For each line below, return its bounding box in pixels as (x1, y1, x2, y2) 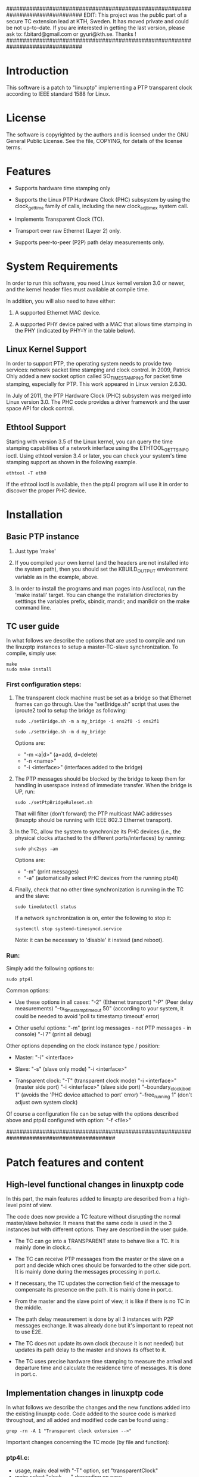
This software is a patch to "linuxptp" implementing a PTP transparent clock (6, 84, 192, 91)
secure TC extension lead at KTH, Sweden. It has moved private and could (6, 18, 189, 25)
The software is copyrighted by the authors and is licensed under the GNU (6, 131, 189, 138)
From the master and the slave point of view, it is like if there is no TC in (14, 1298, 190, 1305)
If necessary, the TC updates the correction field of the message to (14, 1280, 180, 1287)
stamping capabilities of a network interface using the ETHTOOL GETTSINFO (6, 444, 189, 453)
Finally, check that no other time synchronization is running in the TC (14, 885, 184, 893)
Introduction (6, 64, 69, 78)
